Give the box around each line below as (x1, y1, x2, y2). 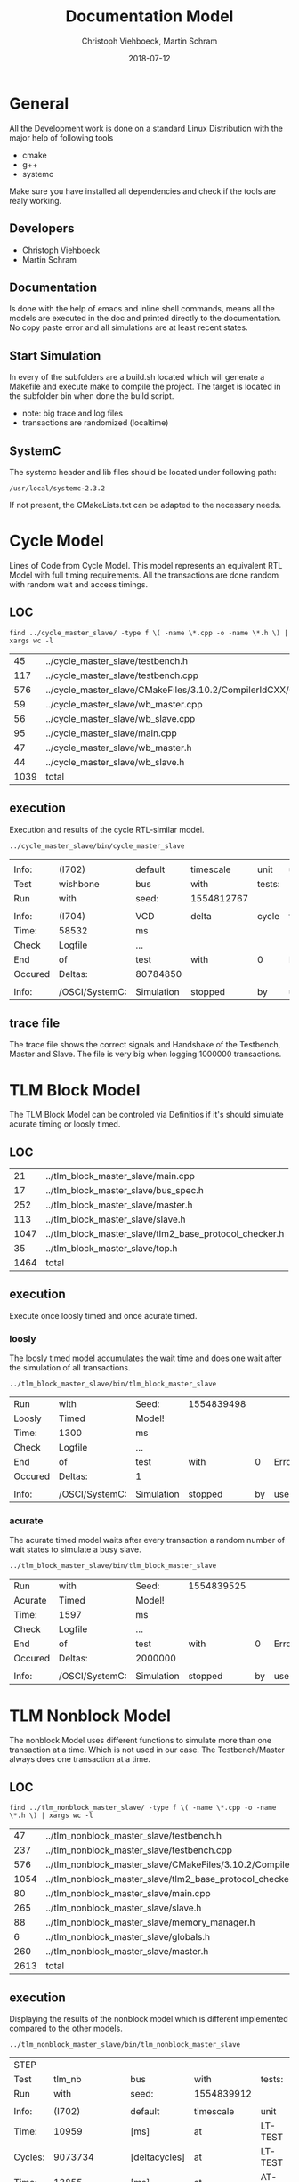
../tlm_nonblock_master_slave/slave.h (45, 1902, 202, 1914)
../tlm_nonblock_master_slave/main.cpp (45, 1887, 211, 1900)
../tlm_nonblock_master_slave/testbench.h (45, 1830, 222, 1842)
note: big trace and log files (21, 408, 123, 419)
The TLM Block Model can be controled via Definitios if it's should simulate (9, 1110, 284, 1120)
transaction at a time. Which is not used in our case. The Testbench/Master (9, 1744, 285, 1755)
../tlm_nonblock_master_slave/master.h (45, 1945, 209, 1958)
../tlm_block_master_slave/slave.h (45, 1213, 186, 1225)
